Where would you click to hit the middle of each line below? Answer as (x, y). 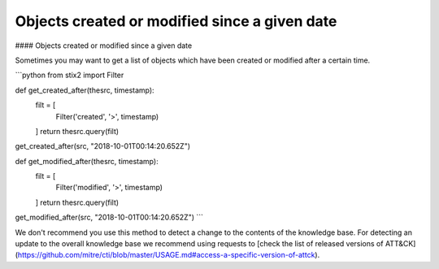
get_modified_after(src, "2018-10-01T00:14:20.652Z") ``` (109, 217)
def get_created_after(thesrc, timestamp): (85, 90)
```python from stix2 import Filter (70, 75)
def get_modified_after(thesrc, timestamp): (87, 161)
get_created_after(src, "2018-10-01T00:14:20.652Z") (103, 146)
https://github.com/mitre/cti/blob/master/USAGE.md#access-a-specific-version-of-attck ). (169, 255)
